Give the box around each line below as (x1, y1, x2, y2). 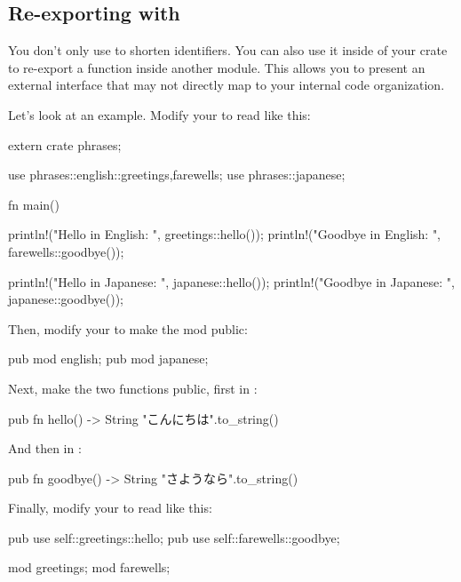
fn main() (8, 195, 60, 213)
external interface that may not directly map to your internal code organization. (8, 76, 445, 94)
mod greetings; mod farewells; (8, 558, 171, 577)
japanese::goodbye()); (8, 290, 123, 308)
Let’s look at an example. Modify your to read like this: (8, 105, 311, 124)
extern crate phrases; (8, 135, 122, 154)
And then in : (8, 439, 82, 458)
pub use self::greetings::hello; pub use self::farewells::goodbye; (8, 528, 340, 546)
